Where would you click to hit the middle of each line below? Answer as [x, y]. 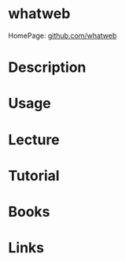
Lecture [34, 140]
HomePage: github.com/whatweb [63, 35]
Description [47, 67]
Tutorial [34, 175]
